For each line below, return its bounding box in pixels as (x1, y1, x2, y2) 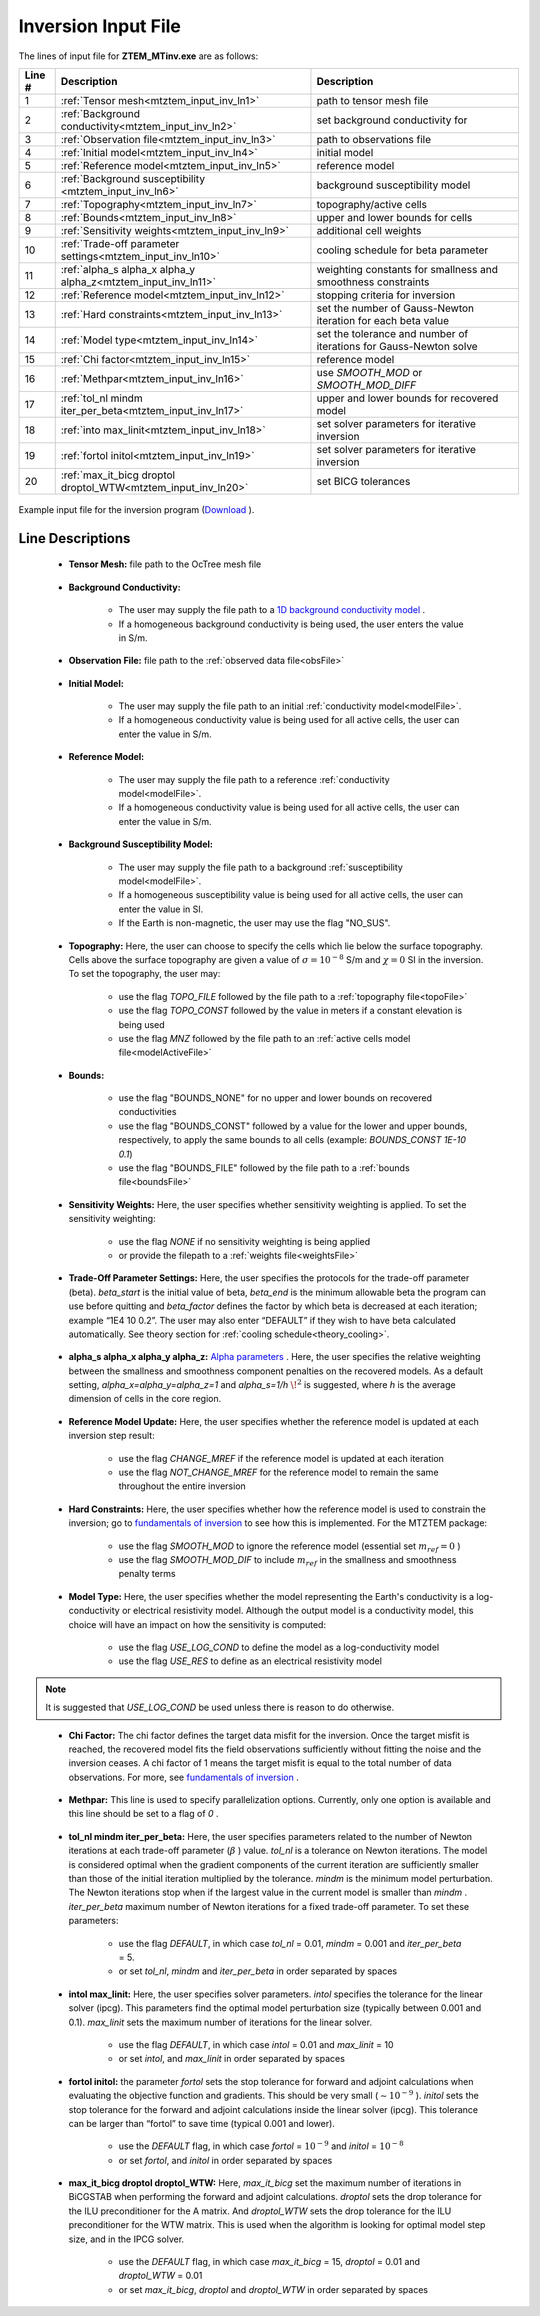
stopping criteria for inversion (316, 288, 456, 302)
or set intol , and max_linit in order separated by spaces (118, 2053, 345, 2065)
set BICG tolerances (316, 474, 411, 488)
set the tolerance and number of (316, 326, 469, 340)
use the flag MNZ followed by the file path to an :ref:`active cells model (118, 1032, 411, 1044)
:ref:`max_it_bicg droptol (60, 468, 175, 482)
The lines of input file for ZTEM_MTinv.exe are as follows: (18, 50, 259, 62)
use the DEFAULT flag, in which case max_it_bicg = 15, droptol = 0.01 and (118, 2256, 420, 2268)
